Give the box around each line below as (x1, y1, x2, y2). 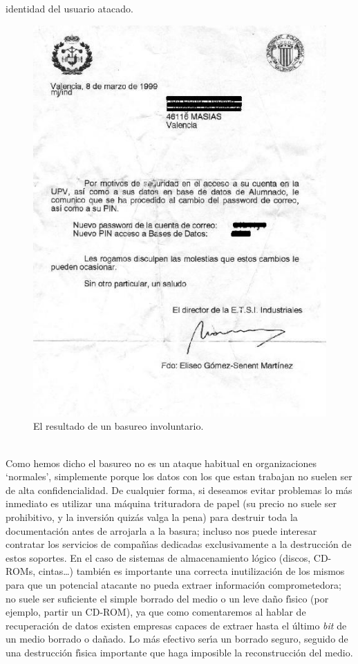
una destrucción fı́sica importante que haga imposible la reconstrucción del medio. (6, 645, 353, 659)
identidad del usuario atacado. (6, 1, 133, 15)
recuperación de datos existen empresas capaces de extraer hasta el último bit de (6, 618, 347, 632)
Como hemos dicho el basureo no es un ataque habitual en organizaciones (6, 455, 317, 470)
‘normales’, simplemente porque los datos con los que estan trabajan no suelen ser (6, 469, 352, 484)
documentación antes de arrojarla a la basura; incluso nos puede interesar (6, 523, 317, 538)
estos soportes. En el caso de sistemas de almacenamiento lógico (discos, (6, 550, 311, 565)
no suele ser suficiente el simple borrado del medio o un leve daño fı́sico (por (6, 591, 329, 605)
